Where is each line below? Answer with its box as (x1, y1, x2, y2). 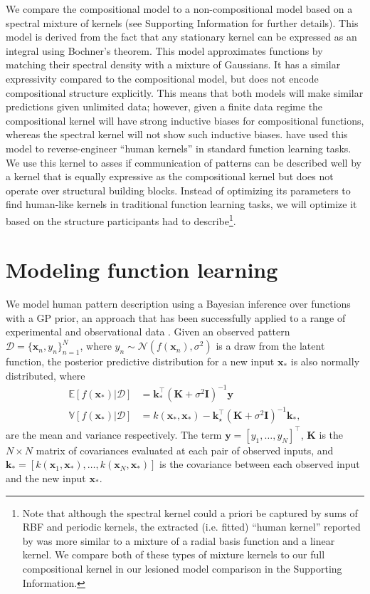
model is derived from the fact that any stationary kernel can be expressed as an (6, 29, 357, 44)
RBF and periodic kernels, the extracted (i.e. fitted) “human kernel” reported (22, 519, 361, 534)
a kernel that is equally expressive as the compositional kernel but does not (6, 169, 334, 184)
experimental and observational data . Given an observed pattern (6, 324, 290, 339)
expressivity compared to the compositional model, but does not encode (6, 71, 319, 85)
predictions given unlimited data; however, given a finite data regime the (6, 99, 323, 114)
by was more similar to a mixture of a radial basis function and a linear (22, 533, 335, 548)
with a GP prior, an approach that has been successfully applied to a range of (6, 310, 346, 325)
